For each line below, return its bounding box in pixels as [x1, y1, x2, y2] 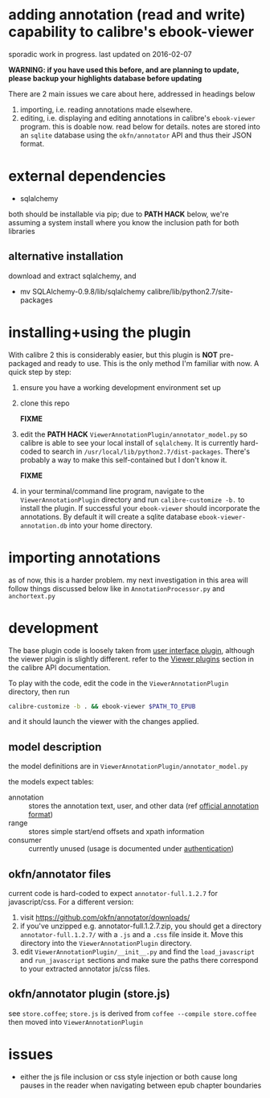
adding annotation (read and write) [8, 6, 246, 24]
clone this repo [19, 398, 70, 408]
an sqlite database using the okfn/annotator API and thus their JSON [19, 130, 252, 140]
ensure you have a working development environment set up [19, 382, 221, 392]
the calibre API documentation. [8, 662, 111, 672]
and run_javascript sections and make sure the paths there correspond [19, 956, 259, 964]
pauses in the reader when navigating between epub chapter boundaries [19, 1080, 262, 1090]
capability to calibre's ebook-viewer [8, 23, 255, 41]
